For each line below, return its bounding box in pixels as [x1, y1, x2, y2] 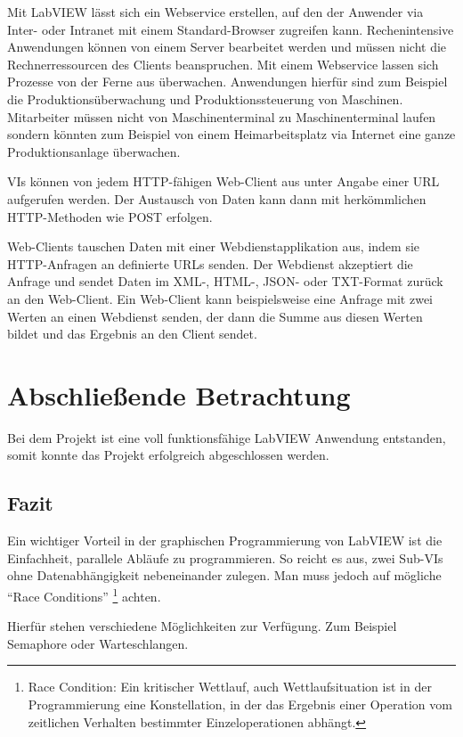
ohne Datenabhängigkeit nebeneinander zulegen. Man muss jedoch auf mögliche [7, 566, 442, 585]
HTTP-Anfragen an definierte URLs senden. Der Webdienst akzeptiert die [7, 254, 413, 273]
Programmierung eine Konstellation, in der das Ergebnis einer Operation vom [28, 695, 452, 714]
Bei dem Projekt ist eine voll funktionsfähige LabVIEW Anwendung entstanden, [7, 428, 446, 446]
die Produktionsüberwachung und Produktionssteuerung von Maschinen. [7, 89, 403, 108]
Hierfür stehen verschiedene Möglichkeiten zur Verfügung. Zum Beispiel [7, 617, 397, 635]
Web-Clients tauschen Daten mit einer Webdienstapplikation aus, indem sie [7, 237, 420, 256]
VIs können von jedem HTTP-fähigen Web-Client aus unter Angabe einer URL [7, 172, 440, 191]
